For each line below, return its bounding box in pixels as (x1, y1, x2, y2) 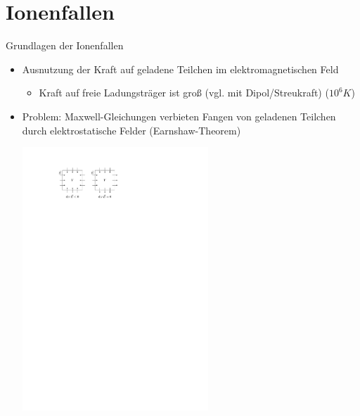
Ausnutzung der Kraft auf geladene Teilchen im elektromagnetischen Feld (22, 61, 339, 76)
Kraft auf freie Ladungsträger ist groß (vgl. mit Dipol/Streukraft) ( (39, 85, 329, 100)
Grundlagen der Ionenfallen (6, 38, 124, 53)
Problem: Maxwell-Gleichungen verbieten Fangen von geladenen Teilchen (22, 108, 336, 123)
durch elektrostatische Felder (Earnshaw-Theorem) (22, 122, 241, 137)
